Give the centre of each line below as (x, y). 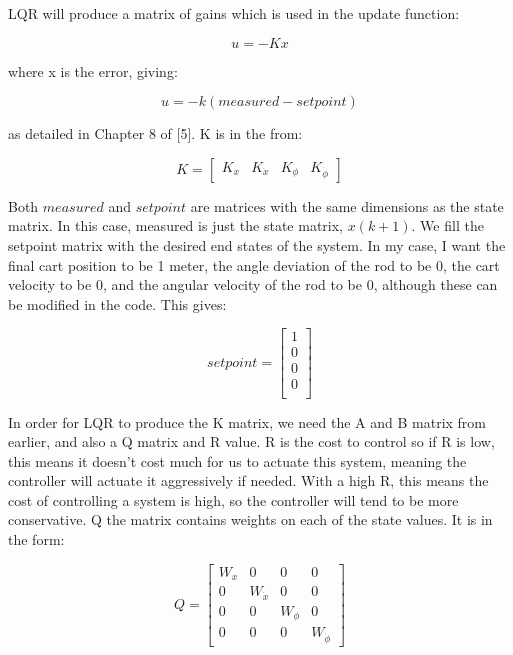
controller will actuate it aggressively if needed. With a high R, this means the (248, 480)
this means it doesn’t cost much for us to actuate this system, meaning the (237, 460)
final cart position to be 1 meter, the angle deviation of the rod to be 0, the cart (254, 264)
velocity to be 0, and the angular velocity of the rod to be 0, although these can (253, 284)
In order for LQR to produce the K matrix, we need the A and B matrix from (247, 421)
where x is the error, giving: (93, 70)
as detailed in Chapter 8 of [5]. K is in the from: (155, 133)
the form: (36, 539)
